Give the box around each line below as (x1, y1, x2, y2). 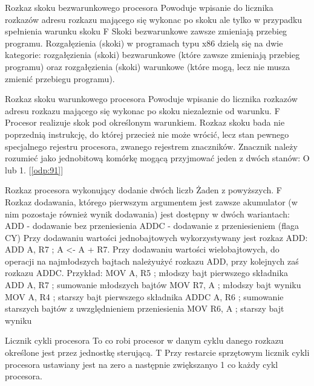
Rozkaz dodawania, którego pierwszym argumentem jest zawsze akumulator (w (5, 195, 298, 208)
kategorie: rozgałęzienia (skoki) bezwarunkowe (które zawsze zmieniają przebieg (5, 48, 300, 61)
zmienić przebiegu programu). (5, 72, 115, 85)
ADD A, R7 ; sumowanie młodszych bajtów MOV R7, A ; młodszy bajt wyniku (5, 278, 301, 291)
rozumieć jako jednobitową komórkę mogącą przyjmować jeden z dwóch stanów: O (5, 152, 310, 164)
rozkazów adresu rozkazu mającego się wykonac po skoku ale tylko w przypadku (5, 13, 303, 25)
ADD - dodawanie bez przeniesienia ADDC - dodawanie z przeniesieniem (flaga (5, 219, 299, 232)
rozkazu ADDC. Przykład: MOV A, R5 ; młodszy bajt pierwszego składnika (5, 266, 288, 279)
